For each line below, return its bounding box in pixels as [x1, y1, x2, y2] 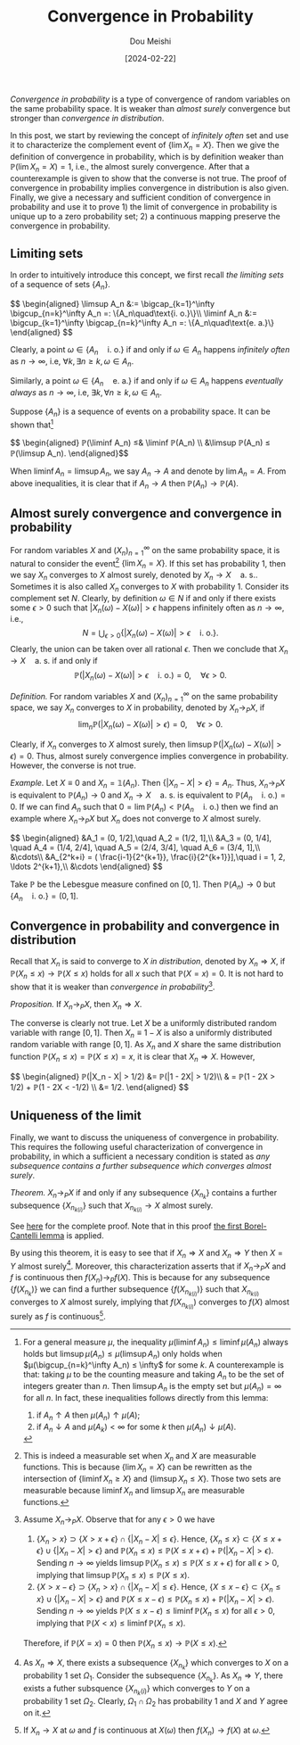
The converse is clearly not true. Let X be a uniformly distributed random [10, 1018, 277, 1029]
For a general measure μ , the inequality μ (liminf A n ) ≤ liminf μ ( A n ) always [22, 1336, 288, 1349]
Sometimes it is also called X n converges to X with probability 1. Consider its [10, 581, 289, 594]
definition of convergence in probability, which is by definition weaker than [10, 151, 284, 161]
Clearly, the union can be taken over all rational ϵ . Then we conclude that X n [10, 644, 288, 657]
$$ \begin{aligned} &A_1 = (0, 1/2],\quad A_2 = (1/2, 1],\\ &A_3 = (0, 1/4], [10, 832, 272, 843]
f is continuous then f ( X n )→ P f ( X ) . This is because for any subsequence [10, 1272, 271, 1285]
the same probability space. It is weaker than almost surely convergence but [10, 103, 291, 113]
